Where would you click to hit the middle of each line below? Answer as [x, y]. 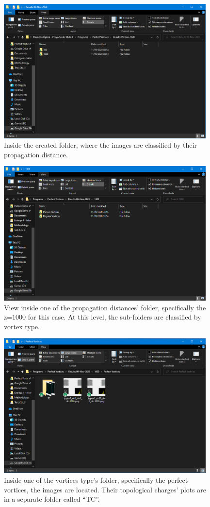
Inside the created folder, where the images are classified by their [100, 145]
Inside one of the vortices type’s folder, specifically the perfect [96, 480]
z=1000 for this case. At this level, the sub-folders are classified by [103, 317]
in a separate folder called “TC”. [52, 499]
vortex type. [22, 326]
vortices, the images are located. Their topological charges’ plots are [105, 489]
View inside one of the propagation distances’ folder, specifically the [105, 307]
